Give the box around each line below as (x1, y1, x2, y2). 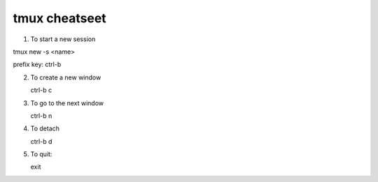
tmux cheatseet (13, 10, 106, 26)
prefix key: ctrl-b (13, 60, 62, 69)
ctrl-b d (30, 137, 52, 146)
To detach (30, 124, 59, 132)
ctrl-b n (30, 112, 52, 120)
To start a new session (30, 35, 96, 43)
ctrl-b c (30, 86, 52, 94)
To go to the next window (30, 98, 104, 107)
